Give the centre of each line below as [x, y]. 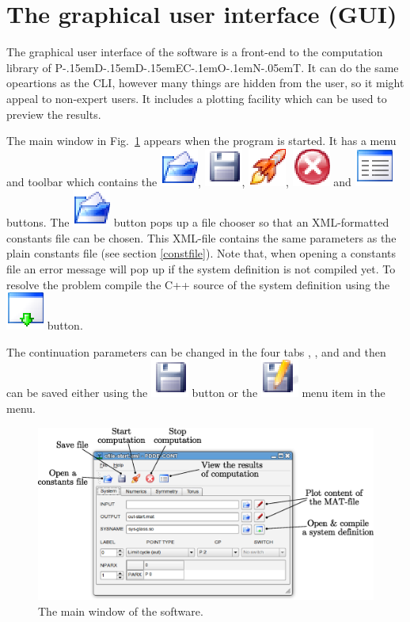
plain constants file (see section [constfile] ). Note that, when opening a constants [201, 253]
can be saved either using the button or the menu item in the [196, 393]
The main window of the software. [121, 611]
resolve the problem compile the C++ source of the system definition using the [198, 284]
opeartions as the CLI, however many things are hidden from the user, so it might [205, 83]
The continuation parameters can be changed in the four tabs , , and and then [196, 351]
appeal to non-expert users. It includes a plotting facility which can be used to [197, 98]
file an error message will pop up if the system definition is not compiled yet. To [201, 269]
